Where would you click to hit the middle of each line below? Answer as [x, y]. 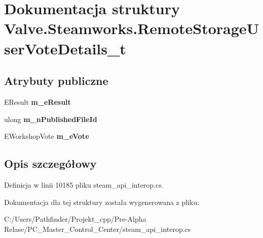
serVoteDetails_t [65, 48]
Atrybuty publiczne [56, 81]
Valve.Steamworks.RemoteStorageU [132, 28]
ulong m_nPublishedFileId [51, 119]
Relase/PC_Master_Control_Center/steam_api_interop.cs [98, 229]
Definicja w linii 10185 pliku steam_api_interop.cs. [84, 184]
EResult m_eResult [37, 101]
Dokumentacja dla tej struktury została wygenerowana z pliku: [102, 202]
